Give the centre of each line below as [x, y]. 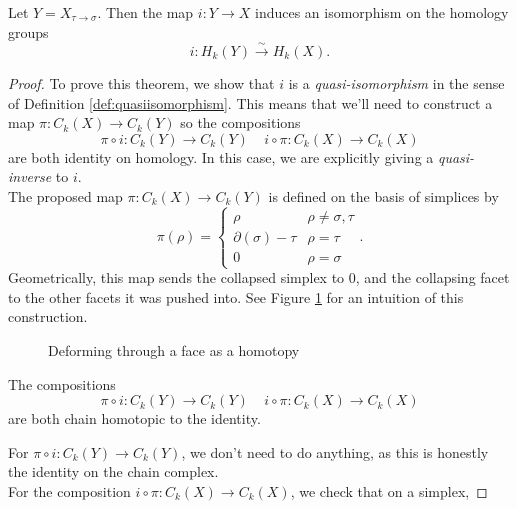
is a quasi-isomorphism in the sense [396, 82]
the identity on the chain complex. [113, 471]
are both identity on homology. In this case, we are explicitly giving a [221, 156]
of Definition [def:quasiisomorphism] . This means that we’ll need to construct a [250, 102]
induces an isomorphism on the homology [381, 12]
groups [28, 31]
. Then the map [145, 12]
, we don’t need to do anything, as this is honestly [335, 451]
